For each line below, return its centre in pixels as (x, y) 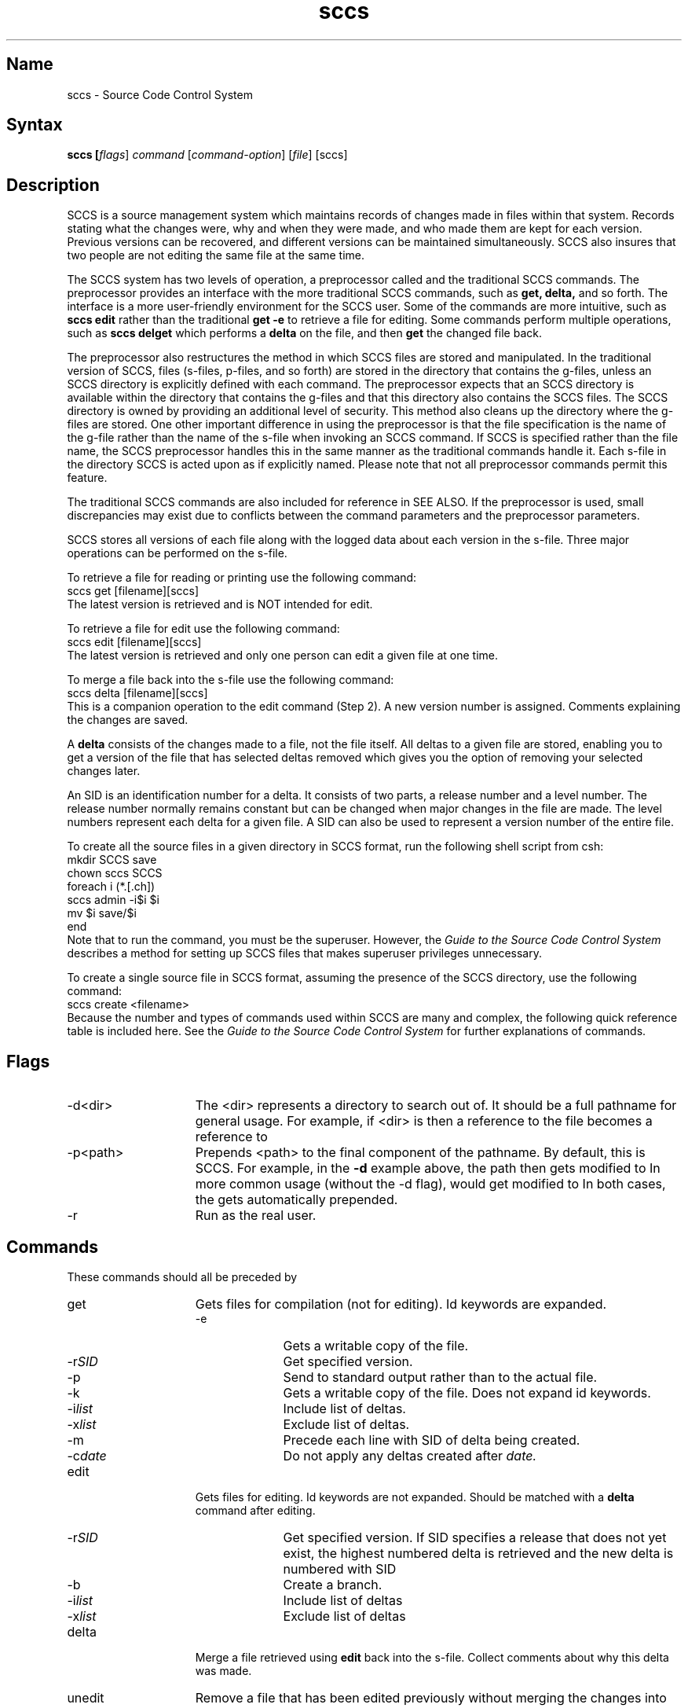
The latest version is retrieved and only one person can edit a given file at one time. (282, 656)
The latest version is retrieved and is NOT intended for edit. (220, 604)
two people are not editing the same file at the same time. (216, 255)
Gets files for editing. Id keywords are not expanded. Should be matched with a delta (415, 1497)
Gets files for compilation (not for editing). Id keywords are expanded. (401, 1304)
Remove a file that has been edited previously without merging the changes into (431, 1697)
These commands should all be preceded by (182, 1276)
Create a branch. (333, 1584)
